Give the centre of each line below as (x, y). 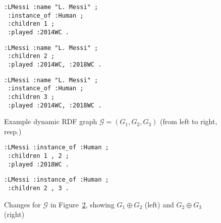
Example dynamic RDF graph (51, 121)
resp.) (13, 131)
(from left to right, (189, 121)
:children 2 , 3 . (38, 188)
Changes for (22, 204)
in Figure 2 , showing (82, 204)
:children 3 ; (31, 97)
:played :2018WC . (38, 164)
